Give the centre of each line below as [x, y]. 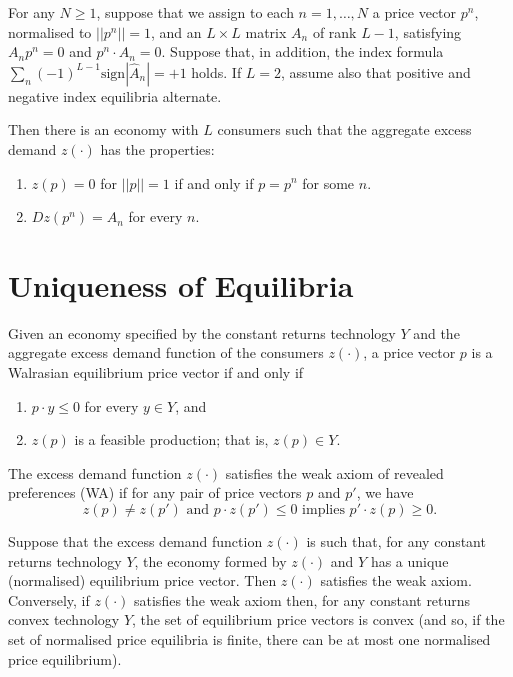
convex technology [64, 619]
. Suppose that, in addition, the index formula [302, 51]
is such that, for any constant [396, 541]
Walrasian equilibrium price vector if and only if [156, 372]
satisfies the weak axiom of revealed [334, 472]
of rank [334, 31]
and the [436, 332]
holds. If [216, 71]
